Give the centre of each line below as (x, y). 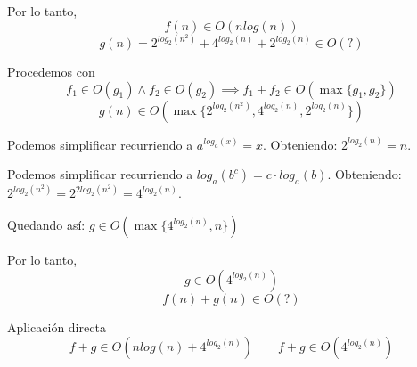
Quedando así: (46, 225)
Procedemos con (51, 72)
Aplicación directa (57, 326)
